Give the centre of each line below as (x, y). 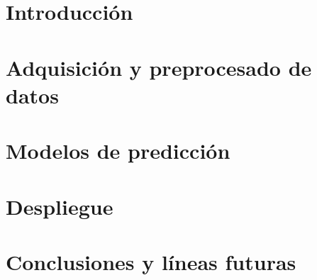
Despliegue (60, 206)
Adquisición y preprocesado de (159, 67)
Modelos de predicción (118, 151)
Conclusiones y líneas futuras (151, 261)
